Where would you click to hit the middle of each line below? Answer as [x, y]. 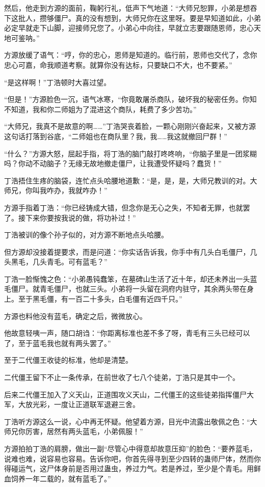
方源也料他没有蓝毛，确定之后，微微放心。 [75, 316]
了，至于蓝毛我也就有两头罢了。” [58, 343]
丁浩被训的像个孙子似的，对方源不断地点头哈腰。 [86, 235]
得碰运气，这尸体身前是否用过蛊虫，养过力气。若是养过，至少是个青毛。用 [129, 468]
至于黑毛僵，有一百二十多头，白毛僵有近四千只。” [100, 299]
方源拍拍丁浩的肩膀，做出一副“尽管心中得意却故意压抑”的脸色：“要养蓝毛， [130, 448]
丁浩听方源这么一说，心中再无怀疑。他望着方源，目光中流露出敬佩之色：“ [127, 421]
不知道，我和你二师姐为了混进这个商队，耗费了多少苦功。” [100, 109]
